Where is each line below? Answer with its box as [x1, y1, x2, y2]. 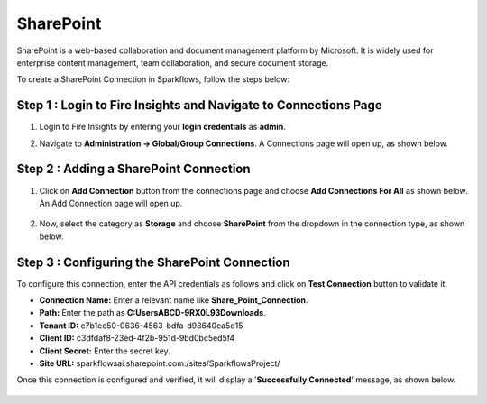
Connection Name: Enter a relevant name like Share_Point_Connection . [39, 295, 308, 306]
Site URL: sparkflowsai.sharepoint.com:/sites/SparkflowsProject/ [39, 357, 280, 369]
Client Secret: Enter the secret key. [39, 345, 170, 356]
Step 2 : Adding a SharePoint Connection [16, 161, 252, 177]
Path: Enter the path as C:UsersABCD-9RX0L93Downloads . [39, 308, 266, 318]
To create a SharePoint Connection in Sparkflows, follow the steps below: [16, 74, 290, 85]
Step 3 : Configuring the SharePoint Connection [16, 254, 290, 270]
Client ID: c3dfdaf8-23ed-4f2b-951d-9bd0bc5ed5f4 [39, 333, 235, 344]
